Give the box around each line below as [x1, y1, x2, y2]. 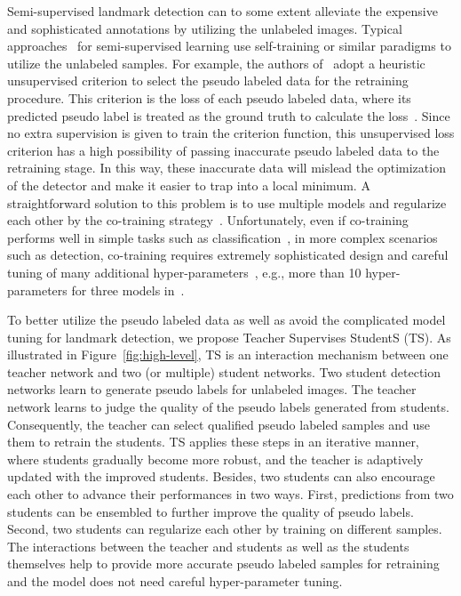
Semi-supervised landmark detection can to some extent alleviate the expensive [7, 2, 438, 20]
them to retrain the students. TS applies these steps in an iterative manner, [7, 432, 419, 451]
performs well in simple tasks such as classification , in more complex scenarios [7, 228, 438, 246]
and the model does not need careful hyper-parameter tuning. [7, 572, 343, 590]
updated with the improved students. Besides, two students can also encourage [7, 467, 435, 486]
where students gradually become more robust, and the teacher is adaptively [7, 449, 424, 468]
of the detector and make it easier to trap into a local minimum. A [7, 175, 370, 194]
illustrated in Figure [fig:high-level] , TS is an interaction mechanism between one [7, 345, 449, 364]
